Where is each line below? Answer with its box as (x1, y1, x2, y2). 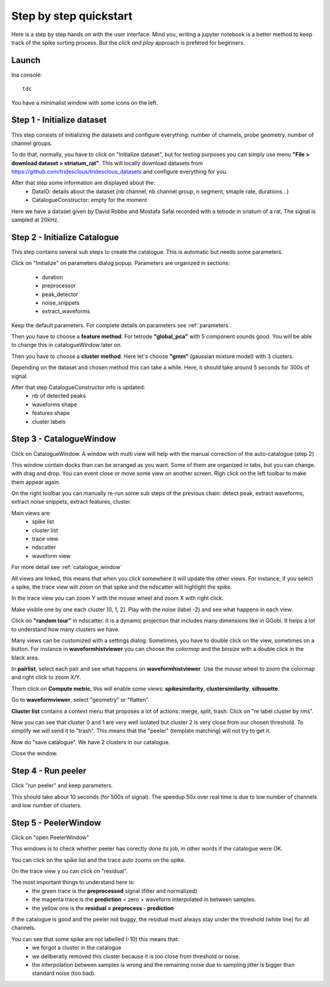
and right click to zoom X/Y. (11, 674, 82, 681)
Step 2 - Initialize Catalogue (11, 232, 119, 242)
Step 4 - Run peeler (11, 765, 87, 777)
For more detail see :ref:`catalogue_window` (11, 564, 122, 571)
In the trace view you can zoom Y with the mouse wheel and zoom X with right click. (11, 594, 224, 602)
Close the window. (11, 750, 58, 757)
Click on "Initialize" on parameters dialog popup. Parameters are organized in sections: (11, 259, 230, 267)
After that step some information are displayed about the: (11, 179, 155, 187)
